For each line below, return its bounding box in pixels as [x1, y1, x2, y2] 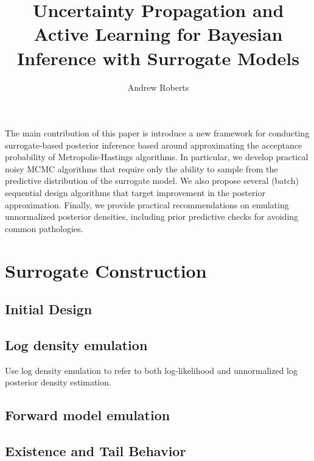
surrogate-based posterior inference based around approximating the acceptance [5, 138, 302, 151]
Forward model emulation [5, 406, 170, 424]
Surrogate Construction [5, 258, 207, 283]
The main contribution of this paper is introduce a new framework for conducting [5, 127, 310, 139]
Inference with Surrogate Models [17, 45, 299, 70]
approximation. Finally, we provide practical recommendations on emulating [5, 198, 289, 211]
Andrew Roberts [127, 80, 189, 93]
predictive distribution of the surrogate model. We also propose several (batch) [5, 174, 299, 187]
